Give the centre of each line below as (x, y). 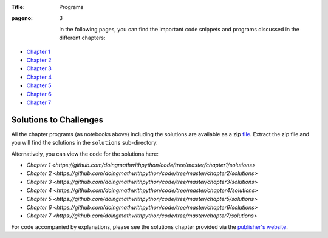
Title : (18, 7)
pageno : (22, 18)
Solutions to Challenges (57, 120)
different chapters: (82, 38)
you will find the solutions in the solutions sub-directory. (84, 143)
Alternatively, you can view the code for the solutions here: (85, 154)
